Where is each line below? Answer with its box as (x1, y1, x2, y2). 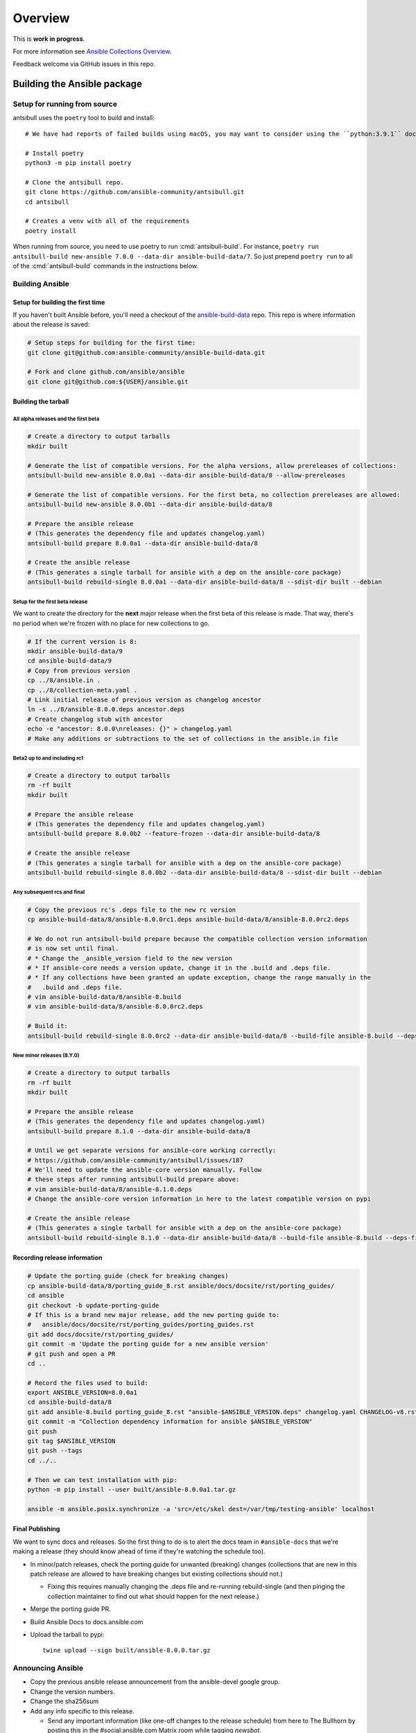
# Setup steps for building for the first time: (27, 339, 196, 347)
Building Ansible (12, 279, 69, 288)
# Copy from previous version (27, 666, 130, 674)
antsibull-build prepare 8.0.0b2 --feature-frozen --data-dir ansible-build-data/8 (27, 830, 320, 838)
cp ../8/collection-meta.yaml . (27, 686, 138, 694)
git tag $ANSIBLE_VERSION (27, 1437, 116, 1445)
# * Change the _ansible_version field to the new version (27, 954, 232, 962)
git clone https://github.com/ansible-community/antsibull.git (25, 188, 245, 196)
